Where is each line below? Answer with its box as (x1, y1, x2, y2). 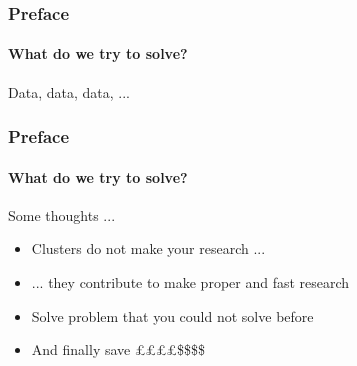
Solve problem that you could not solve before (31, 305, 314, 326)
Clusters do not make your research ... (31, 238, 266, 259)
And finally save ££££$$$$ (31, 339, 205, 360)
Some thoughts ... (8, 204, 116, 225)
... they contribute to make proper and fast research (31, 272, 350, 293)
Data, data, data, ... (8, 81, 130, 102)
